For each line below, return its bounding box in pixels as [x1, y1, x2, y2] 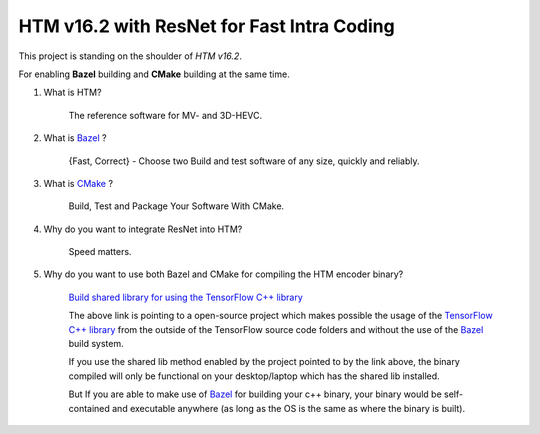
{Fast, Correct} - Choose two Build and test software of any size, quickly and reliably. [68, 155, 420, 167]
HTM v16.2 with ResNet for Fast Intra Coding [18, 15, 395, 37]
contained [68, 402, 110, 414]
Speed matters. [68, 246, 132, 258]
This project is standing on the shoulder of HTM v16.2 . [18, 50, 242, 62]
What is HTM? [43, 86, 102, 99]
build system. [68, 338, 124, 350]
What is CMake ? [43, 177, 114, 189]
